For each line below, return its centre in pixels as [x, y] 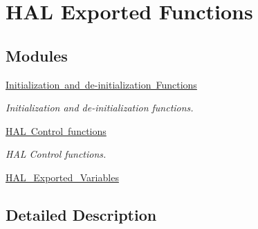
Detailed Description [81, 214]
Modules [37, 55]
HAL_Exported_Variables [62, 177]
